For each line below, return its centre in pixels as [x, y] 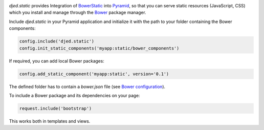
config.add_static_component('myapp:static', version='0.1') [94, 74]
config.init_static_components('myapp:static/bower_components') [99, 48]
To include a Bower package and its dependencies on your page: [75, 95]
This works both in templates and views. [50, 121]
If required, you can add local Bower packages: [57, 61]
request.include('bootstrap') [55, 108]
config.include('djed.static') [57, 41]
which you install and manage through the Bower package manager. [77, 13]
